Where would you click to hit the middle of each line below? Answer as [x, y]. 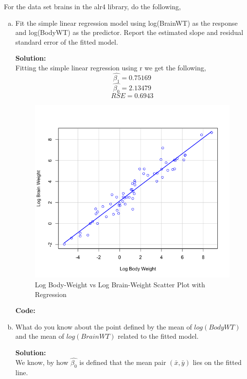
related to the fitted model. [158, 336]
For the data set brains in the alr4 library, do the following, [92, 6]
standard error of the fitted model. [67, 41]
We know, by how [42, 362]
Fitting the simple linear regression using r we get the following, [111, 67]
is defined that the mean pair [123, 362]
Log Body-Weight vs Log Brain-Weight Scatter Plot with [120, 284]
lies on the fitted [217, 362]
